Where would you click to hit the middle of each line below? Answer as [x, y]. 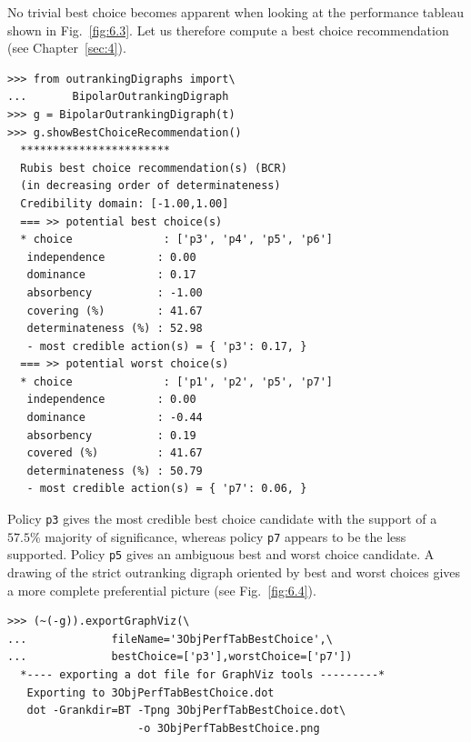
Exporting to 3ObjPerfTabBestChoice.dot [150, 692]
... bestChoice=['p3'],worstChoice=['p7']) [180, 657]
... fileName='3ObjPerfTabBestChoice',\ [170, 639]
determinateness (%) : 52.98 [115, 329]
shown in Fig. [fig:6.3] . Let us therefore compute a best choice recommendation [228, 30]
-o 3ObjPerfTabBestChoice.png [229, 728]
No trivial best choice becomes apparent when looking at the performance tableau [235, 12]
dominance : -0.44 [115, 418]
